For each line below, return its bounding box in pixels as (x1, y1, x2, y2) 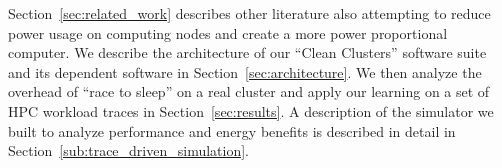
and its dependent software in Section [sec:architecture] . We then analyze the (8, 61, 482, 82)
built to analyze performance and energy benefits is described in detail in (8, 120, 456, 141)
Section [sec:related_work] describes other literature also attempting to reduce (8, 3, 491, 23)
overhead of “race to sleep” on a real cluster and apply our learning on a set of (8, 81, 490, 102)
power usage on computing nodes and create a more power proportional (8, 22, 448, 43)
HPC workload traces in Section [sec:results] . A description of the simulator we (8, 100, 494, 121)
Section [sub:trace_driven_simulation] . (8, 140, 250, 161)
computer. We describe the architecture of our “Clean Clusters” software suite (8, 42, 487, 63)
